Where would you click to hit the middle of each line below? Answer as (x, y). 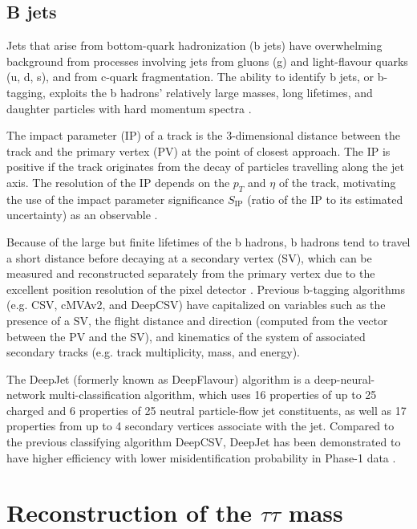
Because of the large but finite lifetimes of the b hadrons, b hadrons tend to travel (208, 241)
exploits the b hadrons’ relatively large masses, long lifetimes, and (211, 92)
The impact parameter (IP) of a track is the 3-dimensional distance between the (203, 135)
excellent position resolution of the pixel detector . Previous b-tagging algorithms (206, 289)
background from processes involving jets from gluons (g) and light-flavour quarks (207, 61)
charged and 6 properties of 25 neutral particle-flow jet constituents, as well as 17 (206, 410)
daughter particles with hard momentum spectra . (129, 108)
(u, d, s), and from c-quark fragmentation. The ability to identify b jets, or (190, 77)
